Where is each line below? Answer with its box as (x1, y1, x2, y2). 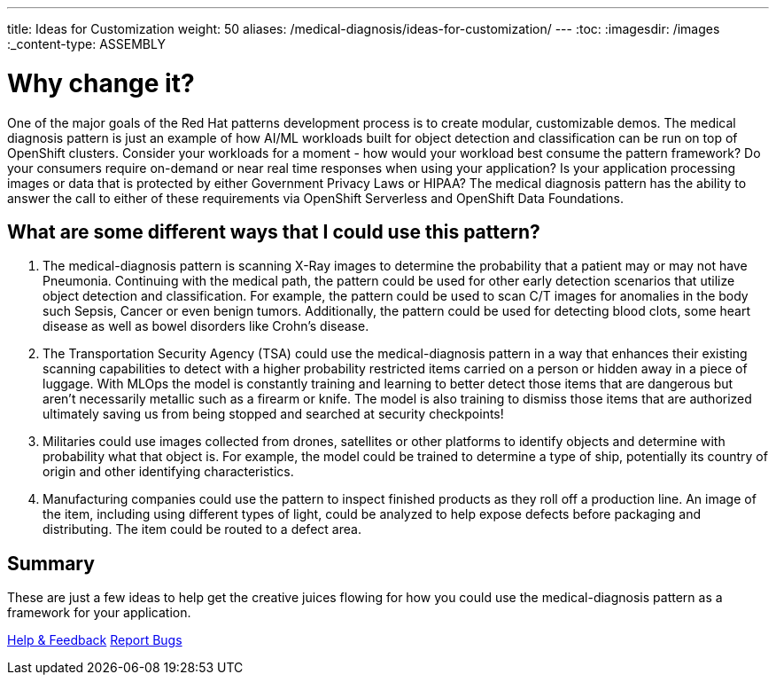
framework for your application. (7, 605, 191, 621)
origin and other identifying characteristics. (43, 464, 294, 480)
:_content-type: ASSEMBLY (7, 36, 166, 51)
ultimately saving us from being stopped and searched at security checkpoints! (43, 406, 504, 422)
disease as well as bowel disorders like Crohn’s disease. (43, 318, 369, 334)
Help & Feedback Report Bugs (7, 632, 182, 648)
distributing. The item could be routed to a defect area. (43, 521, 361, 537)
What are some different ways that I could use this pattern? (7, 220, 540, 243)
